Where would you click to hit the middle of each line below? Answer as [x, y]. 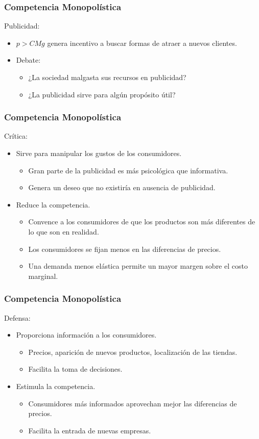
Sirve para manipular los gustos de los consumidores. [99, 153]
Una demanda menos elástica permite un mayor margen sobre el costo [138, 266]
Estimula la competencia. [56, 386]
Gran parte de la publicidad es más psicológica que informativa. [128, 170]
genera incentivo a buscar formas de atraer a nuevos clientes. [142, 43]
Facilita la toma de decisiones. [75, 369]
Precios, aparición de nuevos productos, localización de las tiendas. [133, 352]
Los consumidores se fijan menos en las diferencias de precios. [125, 249]
